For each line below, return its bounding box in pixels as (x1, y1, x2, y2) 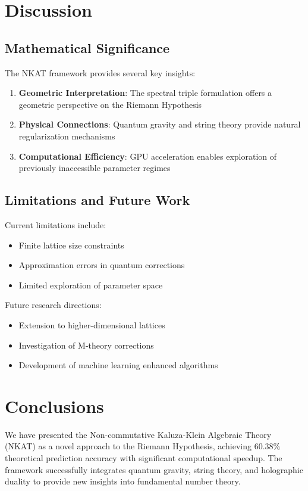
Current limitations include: (5, 218, 106, 231)
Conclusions (5, 393, 104, 418)
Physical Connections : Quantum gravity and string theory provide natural (18, 118, 301, 130)
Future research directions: (5, 299, 102, 311)
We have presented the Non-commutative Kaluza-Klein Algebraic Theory (5, 428, 272, 440)
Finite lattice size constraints (18, 238, 124, 251)
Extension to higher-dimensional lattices (18, 318, 165, 331)
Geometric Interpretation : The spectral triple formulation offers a (18, 86, 272, 99)
